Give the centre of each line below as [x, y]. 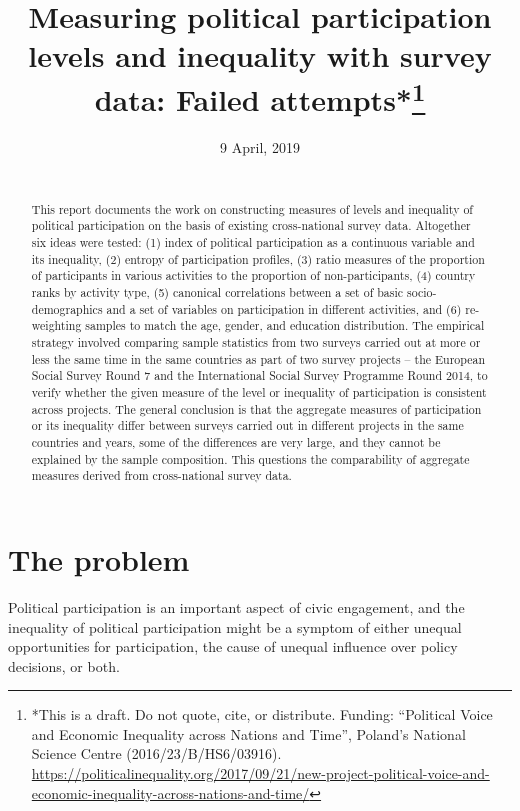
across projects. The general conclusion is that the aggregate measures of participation [256, 408]
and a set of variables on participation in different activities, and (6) [284, 308]
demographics [67, 308]
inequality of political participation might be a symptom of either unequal [235, 626]
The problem [99, 558]
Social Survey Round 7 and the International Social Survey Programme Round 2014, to [259, 375]
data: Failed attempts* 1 [260, 96]
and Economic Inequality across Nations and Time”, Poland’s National [248, 733]
